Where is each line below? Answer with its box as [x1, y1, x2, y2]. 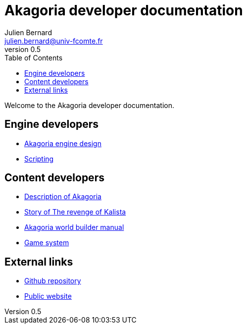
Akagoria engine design [24, 139, 101, 148]
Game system [24, 238, 69, 247]
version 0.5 [4, 45, 41, 54]
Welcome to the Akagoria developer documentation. [4, 101, 174, 109]
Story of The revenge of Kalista [24, 208, 126, 217]
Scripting [24, 154, 54, 163]
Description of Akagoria [24, 192, 101, 201]
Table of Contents [4, 53, 63, 62]
